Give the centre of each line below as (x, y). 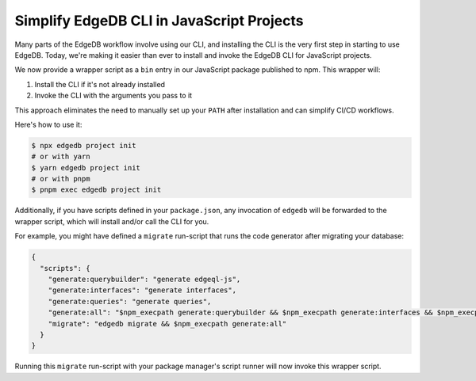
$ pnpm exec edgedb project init (96, 190)
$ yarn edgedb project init (86, 168)
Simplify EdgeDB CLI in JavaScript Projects (159, 21)
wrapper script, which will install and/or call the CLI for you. (112, 221)
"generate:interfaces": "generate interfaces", (142, 290)
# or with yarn (61, 157)
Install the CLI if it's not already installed (100, 84)
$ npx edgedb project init (84, 145)
